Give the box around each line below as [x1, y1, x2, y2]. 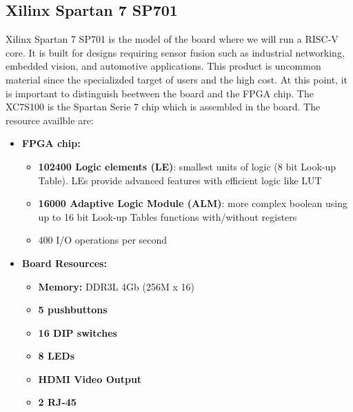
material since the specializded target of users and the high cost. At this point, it [6, 72, 348, 86]
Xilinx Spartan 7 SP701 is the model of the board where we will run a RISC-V [6, 32, 339, 46]
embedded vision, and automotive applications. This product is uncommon [6, 59, 321, 73]
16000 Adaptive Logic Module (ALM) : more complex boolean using [38, 196, 347, 210]
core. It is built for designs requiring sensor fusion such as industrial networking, [6, 45, 345, 59]
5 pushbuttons [38, 302, 108, 317]
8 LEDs [38, 349, 74, 363]
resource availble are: [6, 112, 94, 127]
